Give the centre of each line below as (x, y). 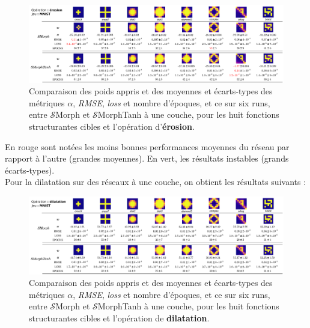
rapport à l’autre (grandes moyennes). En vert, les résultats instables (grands (147, 158)
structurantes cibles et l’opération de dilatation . (119, 317)
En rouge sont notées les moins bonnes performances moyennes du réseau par (147, 146)
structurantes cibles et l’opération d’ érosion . (112, 126)
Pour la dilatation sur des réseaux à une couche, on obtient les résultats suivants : (156, 182)
